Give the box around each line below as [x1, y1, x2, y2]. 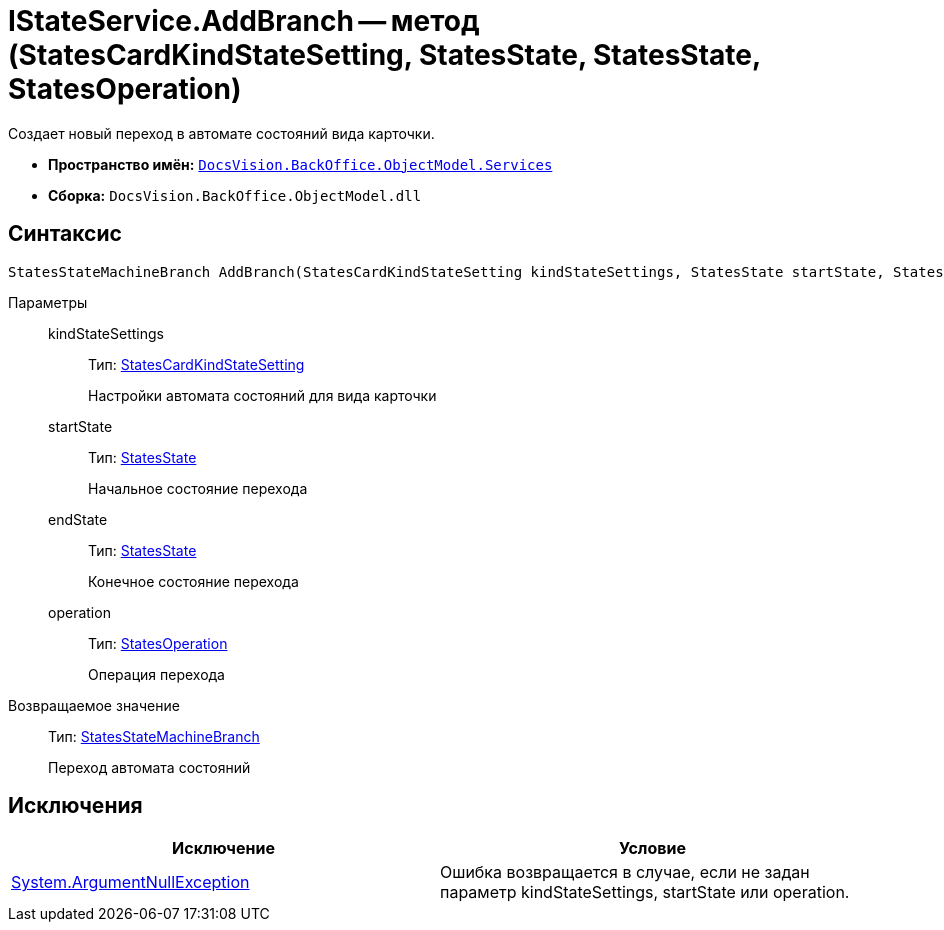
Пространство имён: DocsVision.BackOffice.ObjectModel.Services [48, 155, 553, 173]
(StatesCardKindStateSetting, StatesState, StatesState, [8, 38, 761, 72]
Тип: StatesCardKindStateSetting [88, 355, 305, 373]
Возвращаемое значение [8, 696, 180, 714]
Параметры [8, 293, 88, 311]
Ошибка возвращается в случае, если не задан [440, 862, 810, 883]
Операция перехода [88, 665, 225, 683]
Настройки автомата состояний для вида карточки [88, 386, 437, 404]
